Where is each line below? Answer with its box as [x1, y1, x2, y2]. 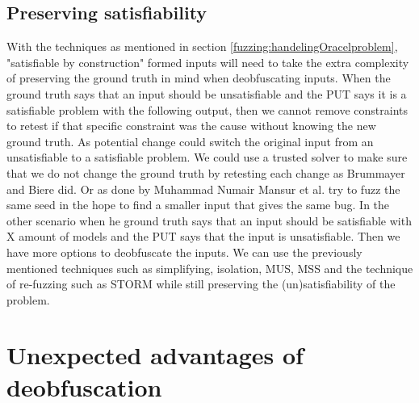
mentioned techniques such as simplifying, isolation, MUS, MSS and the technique [6, 259, 413, 276]
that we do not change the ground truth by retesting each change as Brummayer [6, 164, 405, 181]
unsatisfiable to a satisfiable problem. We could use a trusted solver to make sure [6, 149, 408, 166]
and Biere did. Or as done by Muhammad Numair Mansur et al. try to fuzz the [6, 180, 400, 197]
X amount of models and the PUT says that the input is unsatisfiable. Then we [6, 228, 400, 245]
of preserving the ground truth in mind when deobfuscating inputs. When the [6, 69, 391, 86]
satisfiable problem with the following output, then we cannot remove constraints [6, 101, 409, 118]
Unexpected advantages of [6, 338, 304, 372]
